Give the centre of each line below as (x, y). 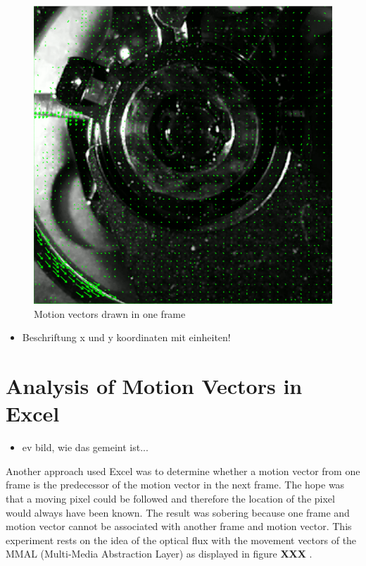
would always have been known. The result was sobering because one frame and (178, 512)
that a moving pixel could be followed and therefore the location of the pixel (170, 499)
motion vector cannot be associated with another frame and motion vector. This (179, 526)
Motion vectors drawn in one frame (110, 313)
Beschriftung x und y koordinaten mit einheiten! (126, 337)
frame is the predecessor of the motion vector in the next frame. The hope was (175, 485)
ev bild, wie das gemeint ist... (85, 447)
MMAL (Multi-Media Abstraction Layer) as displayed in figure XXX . (159, 554)
